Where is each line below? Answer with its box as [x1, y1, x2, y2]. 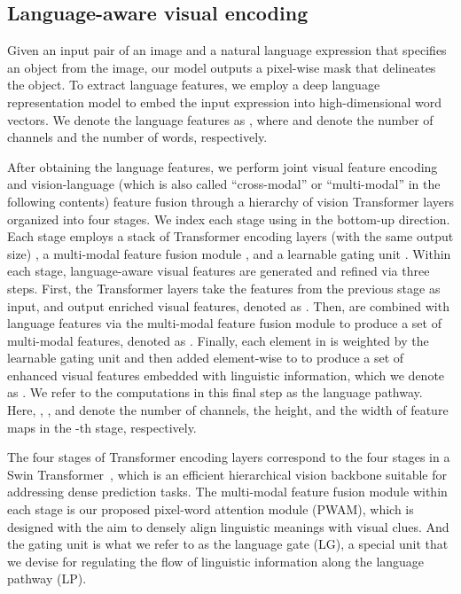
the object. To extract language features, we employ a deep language [7, 75, 380, 94]
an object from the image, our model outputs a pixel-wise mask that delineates [7, 58, 436, 76]
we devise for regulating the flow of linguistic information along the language [7, 551, 425, 570]
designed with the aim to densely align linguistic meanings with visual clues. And [7, 517, 449, 535]
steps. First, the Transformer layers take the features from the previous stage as [7, 278, 441, 297]
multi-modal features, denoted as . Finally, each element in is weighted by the [7, 331, 429, 349]
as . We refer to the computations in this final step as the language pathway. [7, 383, 423, 402]
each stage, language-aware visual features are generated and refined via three [7, 262, 430, 280]
